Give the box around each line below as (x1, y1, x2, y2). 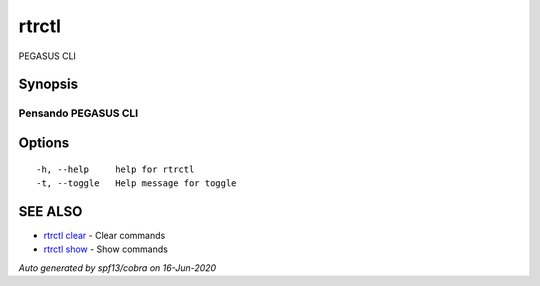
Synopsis (18, 76, 79, 93)
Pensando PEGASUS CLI (18, 106, 139, 120)
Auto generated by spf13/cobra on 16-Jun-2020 (18, 261, 217, 274)
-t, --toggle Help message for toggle (36, 177, 237, 189)
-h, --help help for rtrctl (36, 163, 195, 175)
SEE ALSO (18, 203, 83, 220)
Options (18, 134, 70, 151)
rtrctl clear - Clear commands (43, 229, 166, 241)
